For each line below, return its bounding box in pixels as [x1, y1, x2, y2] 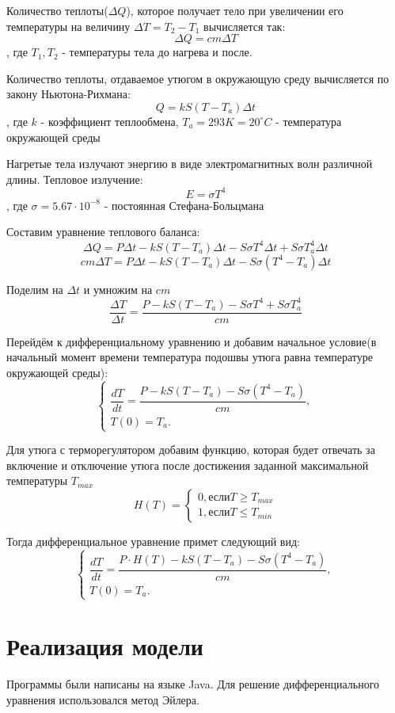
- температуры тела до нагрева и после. [62, 44, 253, 60]
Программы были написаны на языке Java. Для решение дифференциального [6, 676, 380, 692]
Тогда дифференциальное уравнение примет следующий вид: [6, 532, 300, 549]
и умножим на [83, 280, 153, 297]
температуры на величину [6, 17, 131, 34]
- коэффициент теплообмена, [40, 112, 179, 129]
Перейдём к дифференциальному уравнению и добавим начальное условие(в [6, 333, 377, 349]
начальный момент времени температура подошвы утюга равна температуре [6, 349, 373, 365]
